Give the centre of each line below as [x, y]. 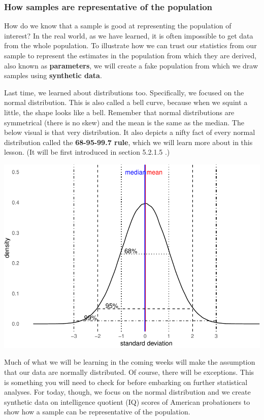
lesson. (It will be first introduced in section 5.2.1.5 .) [87, 152]
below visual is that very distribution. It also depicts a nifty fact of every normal [130, 132]
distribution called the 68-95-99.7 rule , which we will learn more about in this [128, 142]
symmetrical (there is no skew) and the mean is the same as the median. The [124, 122]
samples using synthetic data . [53, 75]
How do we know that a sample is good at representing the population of [118, 26]
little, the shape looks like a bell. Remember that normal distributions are [119, 112]
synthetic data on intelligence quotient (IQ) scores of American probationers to [127, 401]
